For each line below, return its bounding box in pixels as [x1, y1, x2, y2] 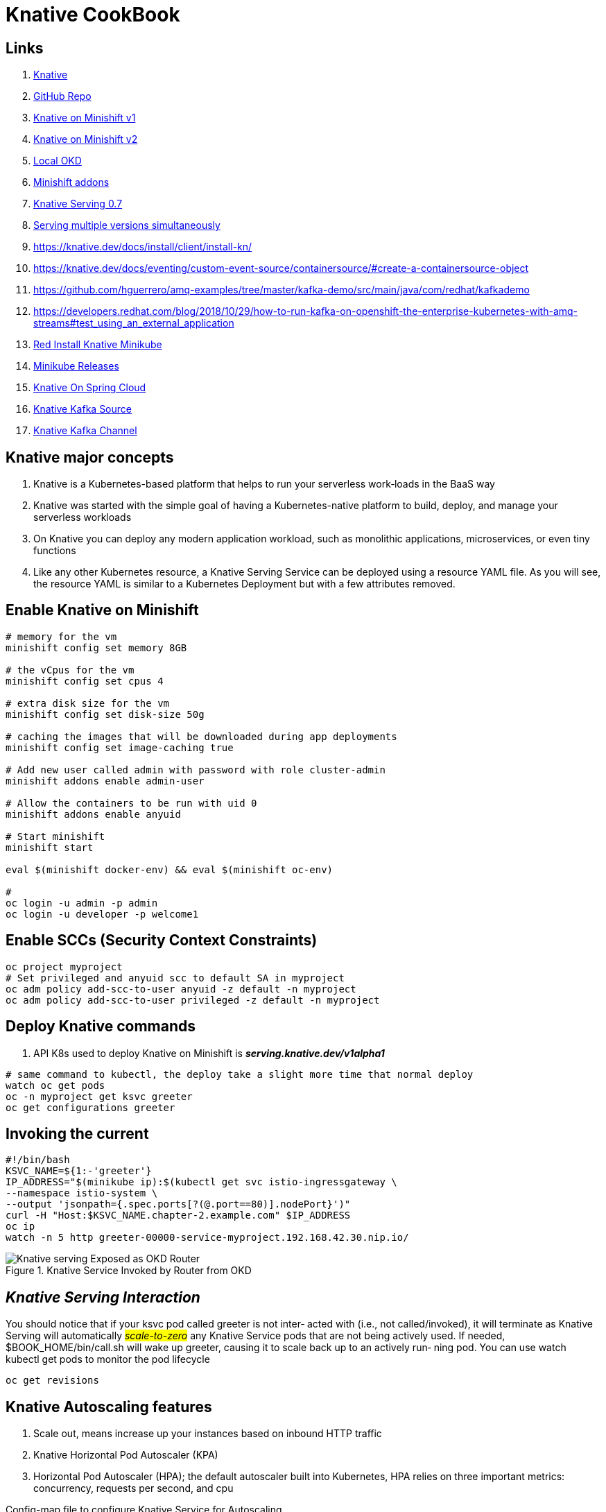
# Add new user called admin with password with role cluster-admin [6, 764, 386, 775]
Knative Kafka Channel [33, 424, 137, 437]
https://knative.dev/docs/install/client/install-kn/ [33, 241, 252, 253]
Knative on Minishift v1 [33, 112, 136, 124]
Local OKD [33, 155, 82, 167]
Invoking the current [6, 1124, 149, 1142]
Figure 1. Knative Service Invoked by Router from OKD [6, 1264, 252, 1277]
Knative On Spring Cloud [33, 381, 146, 394]
